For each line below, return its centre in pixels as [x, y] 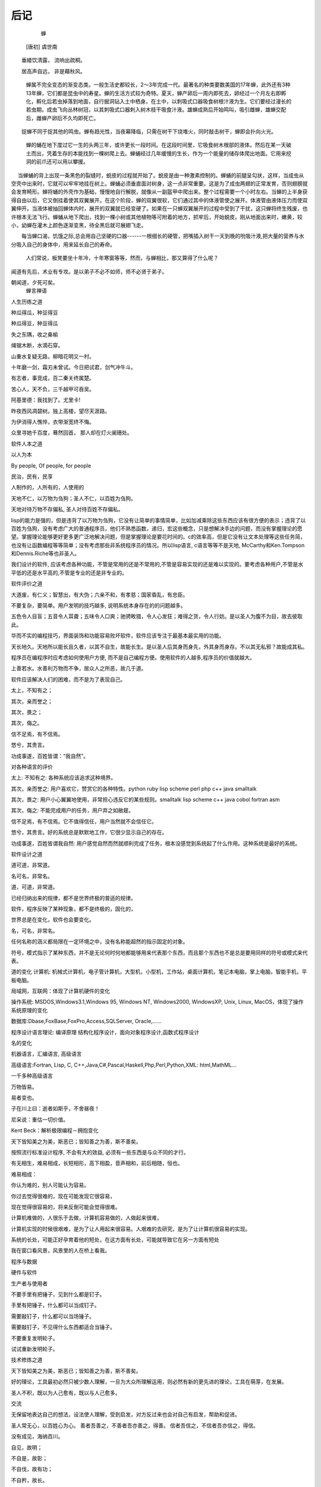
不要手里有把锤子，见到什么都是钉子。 [58, 1294]
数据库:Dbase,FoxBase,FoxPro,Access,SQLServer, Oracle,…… [86, 1021]
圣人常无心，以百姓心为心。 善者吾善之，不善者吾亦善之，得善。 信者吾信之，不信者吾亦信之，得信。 [135, 1425]
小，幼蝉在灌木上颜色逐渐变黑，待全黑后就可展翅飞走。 [79, 225]
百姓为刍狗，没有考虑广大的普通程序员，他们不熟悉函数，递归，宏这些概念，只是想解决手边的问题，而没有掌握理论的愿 [157, 528]
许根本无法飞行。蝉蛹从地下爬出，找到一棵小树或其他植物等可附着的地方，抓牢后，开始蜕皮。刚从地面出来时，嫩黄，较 [157, 217]
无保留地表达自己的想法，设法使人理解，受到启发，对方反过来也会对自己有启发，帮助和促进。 [125, 1414]
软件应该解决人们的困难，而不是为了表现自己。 [68, 679]
